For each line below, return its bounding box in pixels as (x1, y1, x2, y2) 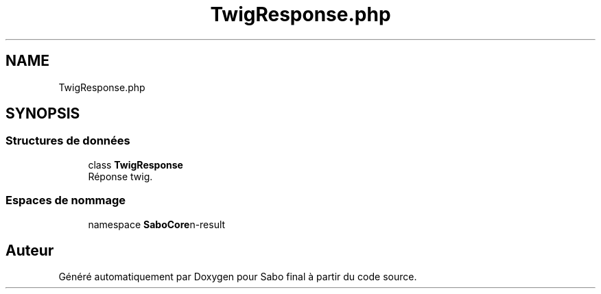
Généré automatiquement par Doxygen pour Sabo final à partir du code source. (58, 271, 417, 283)
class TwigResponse (88, 158, 183, 171)
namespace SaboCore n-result (88, 218, 226, 230)
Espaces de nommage (5, 193, 126, 208)
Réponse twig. (88, 170, 153, 182)
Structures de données (5, 134, 130, 148)
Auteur (5, 241, 54, 259)
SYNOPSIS (5, 105, 80, 123)
